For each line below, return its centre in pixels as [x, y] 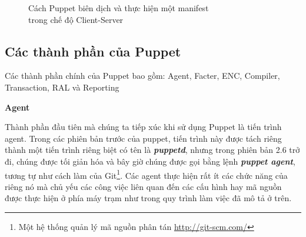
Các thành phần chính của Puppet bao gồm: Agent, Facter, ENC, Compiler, [142, 76]
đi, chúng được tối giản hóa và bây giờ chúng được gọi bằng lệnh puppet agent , [150, 161]
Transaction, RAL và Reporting [62, 87]
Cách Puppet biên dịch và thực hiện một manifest [119, 8]
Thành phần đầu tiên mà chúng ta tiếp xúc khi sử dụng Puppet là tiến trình [143, 127]
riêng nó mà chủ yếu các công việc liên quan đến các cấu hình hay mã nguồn [143, 186]
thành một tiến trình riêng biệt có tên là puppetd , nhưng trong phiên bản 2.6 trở [152, 150]
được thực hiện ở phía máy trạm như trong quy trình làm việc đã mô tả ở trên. [148, 198]
